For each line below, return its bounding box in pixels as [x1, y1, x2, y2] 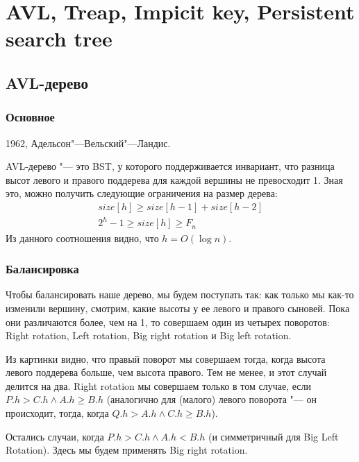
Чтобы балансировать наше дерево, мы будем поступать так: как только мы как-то [6, 287, 354, 302]
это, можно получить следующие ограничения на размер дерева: [6, 186, 278, 200]
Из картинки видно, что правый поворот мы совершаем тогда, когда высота [6, 351, 326, 366]
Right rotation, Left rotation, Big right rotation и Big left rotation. [6, 328, 292, 343]
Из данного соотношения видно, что [6, 230, 159, 245]
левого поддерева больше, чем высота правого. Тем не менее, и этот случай [6, 365, 327, 379]
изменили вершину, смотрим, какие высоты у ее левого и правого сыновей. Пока [6, 300, 350, 315]
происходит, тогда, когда [6, 406, 109, 420]
